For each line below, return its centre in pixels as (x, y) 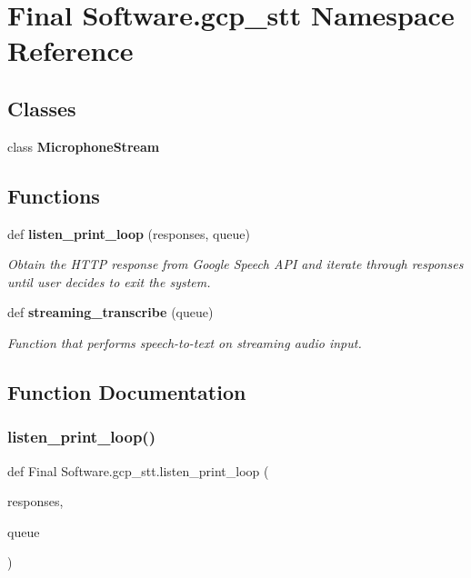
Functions (54, 195)
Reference (70, 50)
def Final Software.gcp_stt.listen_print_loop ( (138, 470)
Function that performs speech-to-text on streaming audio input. (185, 342)
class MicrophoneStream (84, 146)
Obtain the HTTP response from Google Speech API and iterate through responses (235, 264)
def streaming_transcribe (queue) (110, 312)
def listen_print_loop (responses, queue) (129, 233)
